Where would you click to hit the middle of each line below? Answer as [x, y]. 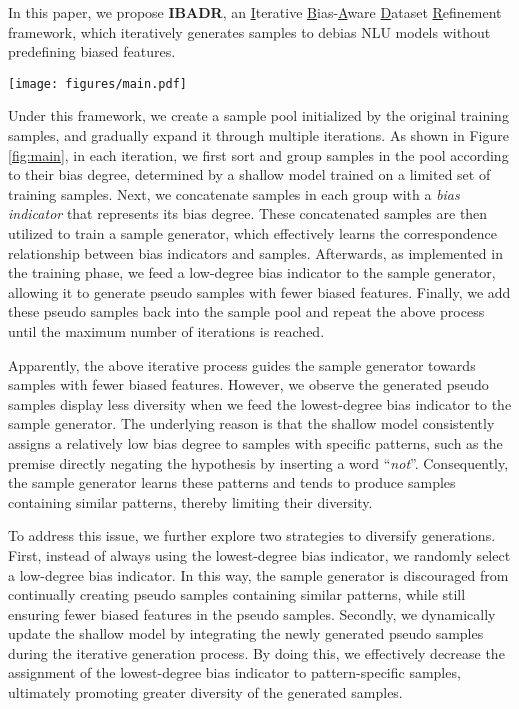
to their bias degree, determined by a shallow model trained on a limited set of [249, 174]
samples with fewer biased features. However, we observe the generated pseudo [248, 384]
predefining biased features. [92, 51]
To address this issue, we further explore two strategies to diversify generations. [252, 535]
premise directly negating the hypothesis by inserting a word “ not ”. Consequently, [258, 462]
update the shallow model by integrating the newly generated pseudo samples [246, 633]
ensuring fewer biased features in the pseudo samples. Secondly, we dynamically [252, 613]
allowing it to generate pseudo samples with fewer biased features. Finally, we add [259, 291]
